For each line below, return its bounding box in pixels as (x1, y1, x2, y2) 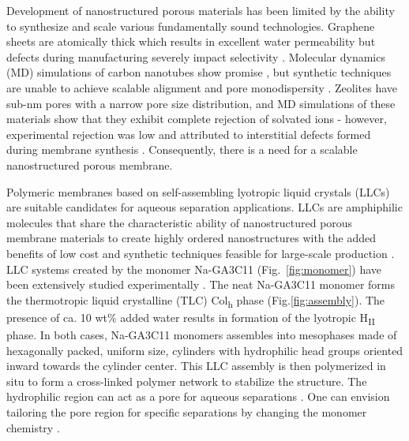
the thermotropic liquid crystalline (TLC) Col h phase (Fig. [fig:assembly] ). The (6, 291, 385, 310)
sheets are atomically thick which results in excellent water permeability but (6, 33, 376, 50)
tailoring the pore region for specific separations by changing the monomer (6, 403, 367, 420)
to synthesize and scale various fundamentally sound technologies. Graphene (6, 17, 375, 34)
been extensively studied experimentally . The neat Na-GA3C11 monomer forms (6, 276, 395, 293)
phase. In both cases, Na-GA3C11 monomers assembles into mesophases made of (6, 326, 397, 342)
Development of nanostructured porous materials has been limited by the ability (6, 2, 395, 18)
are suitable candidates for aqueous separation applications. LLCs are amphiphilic (6, 199, 403, 215)
